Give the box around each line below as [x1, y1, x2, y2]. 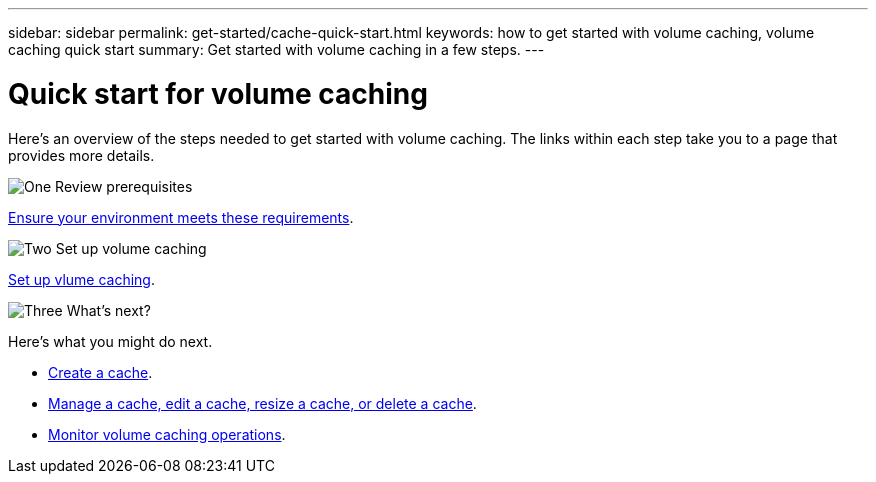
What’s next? [66, 301, 151, 319]
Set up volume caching [55, 239, 207, 257]
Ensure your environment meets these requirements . [8, 208, 354, 226]
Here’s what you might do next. [8, 332, 213, 350]
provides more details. [8, 146, 155, 164]
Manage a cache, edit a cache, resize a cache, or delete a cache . [48, 394, 477, 412]
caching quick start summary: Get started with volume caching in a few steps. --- [8, 41, 545, 58]
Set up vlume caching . [8, 270, 155, 288]
